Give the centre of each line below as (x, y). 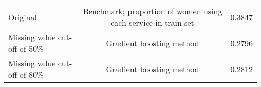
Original (22, 17)
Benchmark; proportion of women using (153, 11)
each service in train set (153, 23)
